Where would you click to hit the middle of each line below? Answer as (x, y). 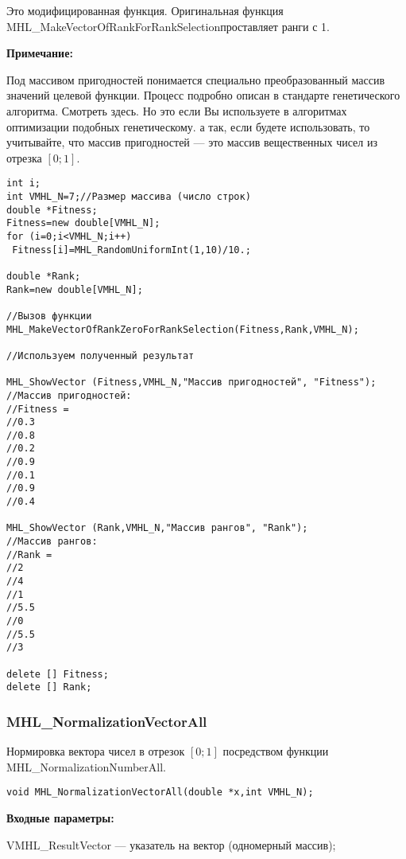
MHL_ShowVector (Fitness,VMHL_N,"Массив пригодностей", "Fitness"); (191, 383)
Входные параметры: (60, 818)
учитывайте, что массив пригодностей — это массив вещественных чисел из (192, 142)
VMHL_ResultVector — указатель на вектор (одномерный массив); (171, 844)
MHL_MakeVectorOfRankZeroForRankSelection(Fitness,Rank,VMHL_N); (183, 329)
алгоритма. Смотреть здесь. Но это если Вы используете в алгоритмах (177, 110)
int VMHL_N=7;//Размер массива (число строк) (129, 197)
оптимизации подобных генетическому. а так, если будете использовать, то (188, 126)
